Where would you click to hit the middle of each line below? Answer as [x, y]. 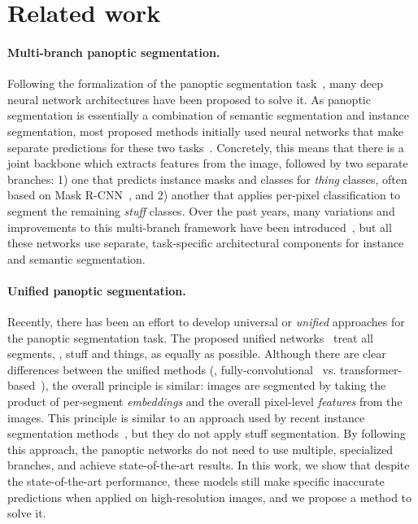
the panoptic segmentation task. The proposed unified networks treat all [191, 337]
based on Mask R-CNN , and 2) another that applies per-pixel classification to [204, 195]
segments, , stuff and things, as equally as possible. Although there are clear [197, 354]
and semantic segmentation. [76, 258]
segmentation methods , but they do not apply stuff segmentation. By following [207, 433]
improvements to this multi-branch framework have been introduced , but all [200, 227]
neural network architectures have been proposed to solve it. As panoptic [189, 99]
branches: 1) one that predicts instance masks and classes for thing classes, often [207, 179]
